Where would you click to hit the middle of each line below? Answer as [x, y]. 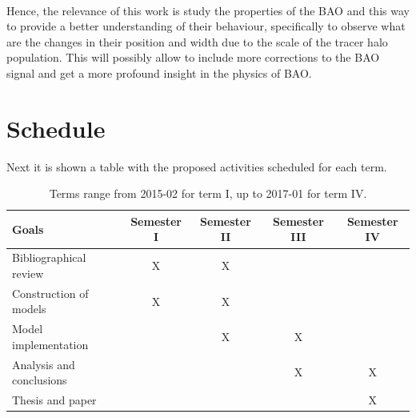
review [28, 273]
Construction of [50, 293]
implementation [50, 344]
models [29, 309]
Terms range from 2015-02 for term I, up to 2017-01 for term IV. [208, 193]
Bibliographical [49, 257]
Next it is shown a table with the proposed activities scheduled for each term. [197, 166]
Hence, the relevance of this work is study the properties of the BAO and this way [208, 10]
